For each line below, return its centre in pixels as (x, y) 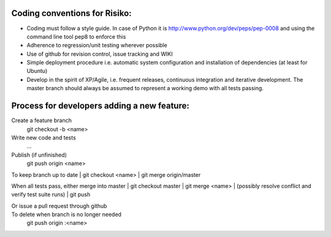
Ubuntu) (37, 71)
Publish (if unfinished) (39, 155)
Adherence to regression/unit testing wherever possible (97, 45)
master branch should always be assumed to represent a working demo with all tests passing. (145, 88)
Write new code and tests (44, 138)
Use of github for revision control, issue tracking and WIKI (100, 54)
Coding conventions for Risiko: (71, 13)
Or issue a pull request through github (59, 206)
